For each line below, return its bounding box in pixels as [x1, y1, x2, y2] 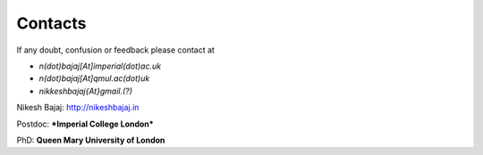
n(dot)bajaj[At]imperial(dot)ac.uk [38, 61, 161, 71]
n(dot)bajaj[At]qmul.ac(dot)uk [38, 73, 150, 84]
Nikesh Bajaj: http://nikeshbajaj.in [16, 102, 140, 113]
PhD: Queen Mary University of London [16, 135, 165, 145]
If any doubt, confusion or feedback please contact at [16, 45, 215, 55]
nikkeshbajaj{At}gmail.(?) [38, 86, 133, 96]
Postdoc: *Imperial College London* [16, 118, 154, 129]
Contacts [16, 13, 87, 33]
